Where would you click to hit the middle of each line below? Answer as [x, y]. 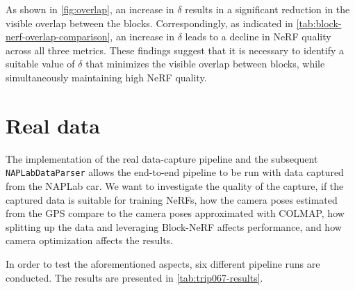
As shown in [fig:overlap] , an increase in [90, 9]
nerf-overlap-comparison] [58, 37]
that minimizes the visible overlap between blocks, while [205, 64]
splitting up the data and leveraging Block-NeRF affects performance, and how [174, 226]
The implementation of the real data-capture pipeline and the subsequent [162, 158]
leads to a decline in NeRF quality [258, 37]
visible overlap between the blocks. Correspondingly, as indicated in [149, 23]
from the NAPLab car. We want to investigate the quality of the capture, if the [175, 185]
